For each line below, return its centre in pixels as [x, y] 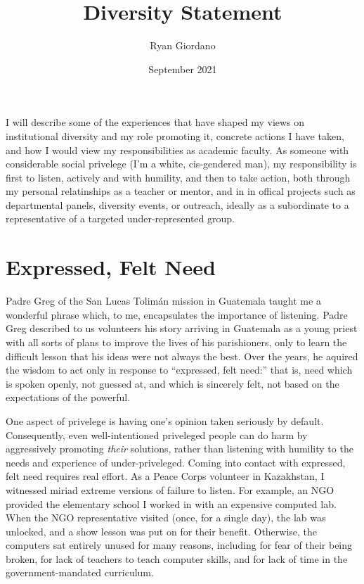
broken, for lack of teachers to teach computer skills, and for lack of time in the [177, 558]
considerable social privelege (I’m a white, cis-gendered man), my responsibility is [181, 164]
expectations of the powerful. [68, 397]
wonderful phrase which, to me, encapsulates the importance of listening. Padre [177, 314]
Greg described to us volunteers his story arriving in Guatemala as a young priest [182, 328]
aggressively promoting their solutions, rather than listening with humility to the [180, 449]
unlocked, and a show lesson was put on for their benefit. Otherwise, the [162, 531]
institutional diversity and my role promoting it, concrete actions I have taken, [175, 135]
